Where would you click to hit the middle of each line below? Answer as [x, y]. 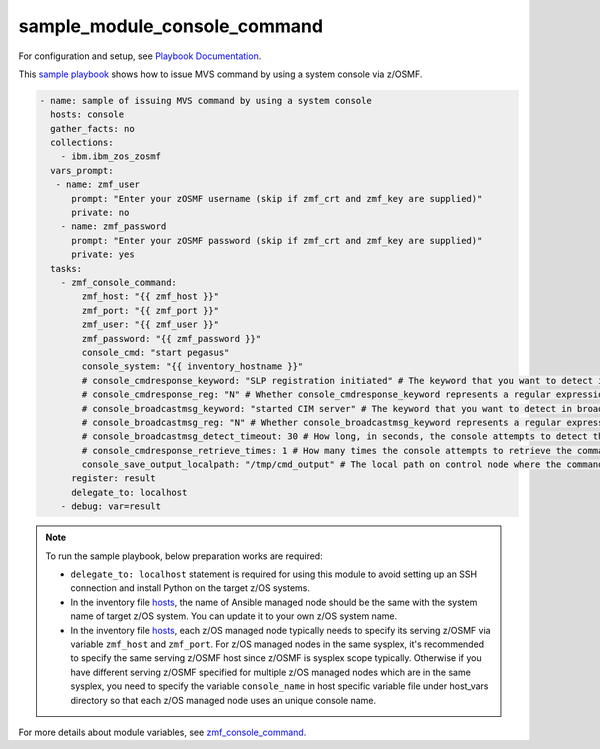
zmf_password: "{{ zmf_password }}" [171, 338]
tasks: [66, 268]
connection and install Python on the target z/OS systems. [190, 588]
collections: [82, 143]
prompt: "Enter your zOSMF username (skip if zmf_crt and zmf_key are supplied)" [277, 198]
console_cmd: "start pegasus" [155, 352]
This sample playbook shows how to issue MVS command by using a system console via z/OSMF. [220, 74]
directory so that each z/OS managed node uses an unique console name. [223, 700]
